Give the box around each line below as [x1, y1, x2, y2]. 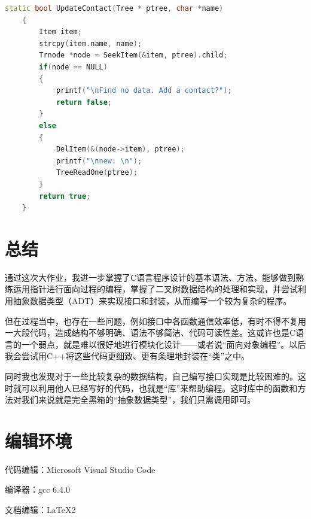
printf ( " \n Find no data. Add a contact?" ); [56, 86, 232, 95]
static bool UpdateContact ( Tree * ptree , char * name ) [5, 4, 224, 13]
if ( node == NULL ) [39, 62, 108, 71]
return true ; [39, 192, 91, 201]
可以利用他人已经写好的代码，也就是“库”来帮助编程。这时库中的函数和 [21, 381, 298, 394]
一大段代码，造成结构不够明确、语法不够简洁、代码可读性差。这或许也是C [5, 326, 296, 339]
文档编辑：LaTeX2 [5, 503, 76, 516]
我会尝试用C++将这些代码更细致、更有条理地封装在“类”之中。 [5, 350, 250, 362]
